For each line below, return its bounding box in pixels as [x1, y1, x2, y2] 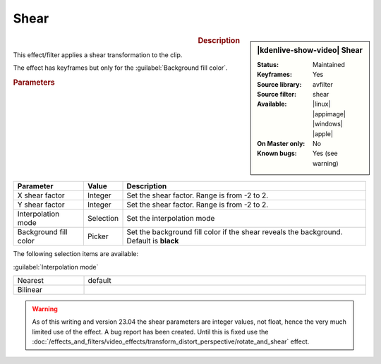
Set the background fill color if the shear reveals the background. [126, 227, 343, 237]
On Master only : [257, 139, 306, 147]
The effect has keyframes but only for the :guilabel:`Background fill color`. [13, 63, 229, 72]
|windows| [313, 120, 343, 128]
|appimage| [313, 109, 346, 118]
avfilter [313, 80, 333, 88]
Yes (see [313, 149, 338, 158]
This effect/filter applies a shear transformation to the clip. [13, 50, 183, 59]
